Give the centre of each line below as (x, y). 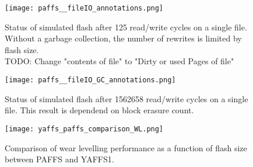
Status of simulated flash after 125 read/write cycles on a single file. (126, 27)
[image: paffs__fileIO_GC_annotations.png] (90, 80)
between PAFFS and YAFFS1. (59, 159)
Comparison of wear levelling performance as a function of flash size (126, 147)
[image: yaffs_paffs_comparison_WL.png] (84, 129)
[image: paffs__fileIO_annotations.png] (84, 8)
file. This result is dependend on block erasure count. (99, 110)
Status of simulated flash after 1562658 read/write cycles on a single (126, 98)
